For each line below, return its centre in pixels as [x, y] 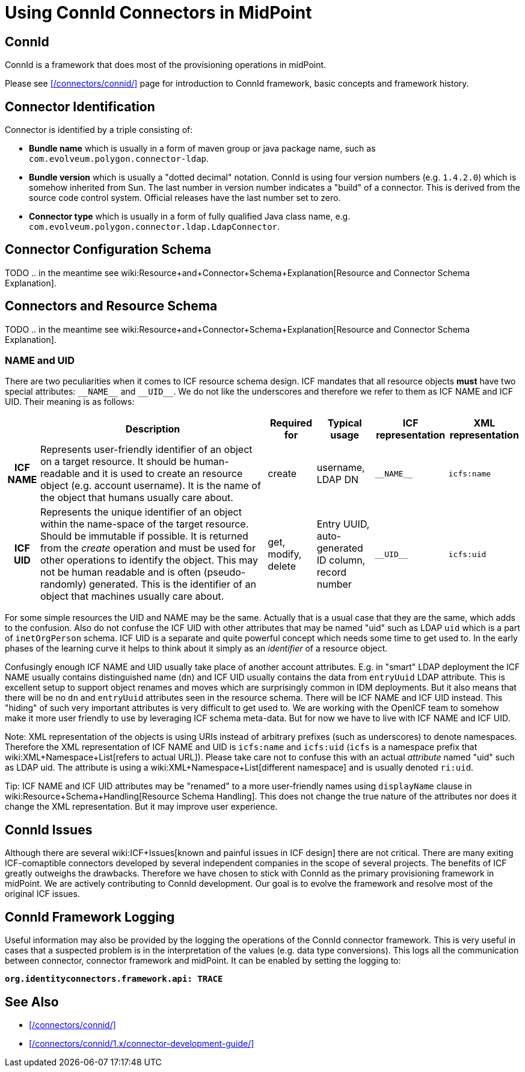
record [332, 572]
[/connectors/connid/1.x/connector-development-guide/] [142, 1043]
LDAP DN [338, 480]
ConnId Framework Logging [90, 917]
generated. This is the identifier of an [173, 584]
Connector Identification [80, 106]
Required [291, 423]
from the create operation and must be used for [148, 548]
